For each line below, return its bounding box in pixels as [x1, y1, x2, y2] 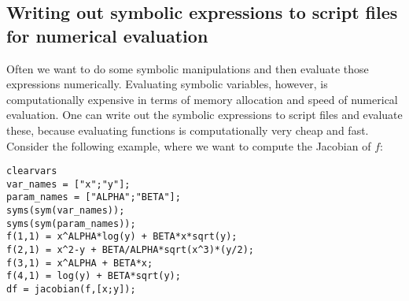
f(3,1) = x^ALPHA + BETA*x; [6, 257, 153, 269]
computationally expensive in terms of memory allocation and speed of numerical [6, 91, 398, 107]
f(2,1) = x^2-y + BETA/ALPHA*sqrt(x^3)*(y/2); [6, 244, 254, 256]
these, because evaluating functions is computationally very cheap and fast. [6, 121, 369, 138]
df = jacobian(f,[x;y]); [6, 284, 136, 295]
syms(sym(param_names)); [6, 217, 136, 229]
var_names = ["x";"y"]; [6, 178, 131, 190]
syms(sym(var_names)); [6, 205, 125, 217]
